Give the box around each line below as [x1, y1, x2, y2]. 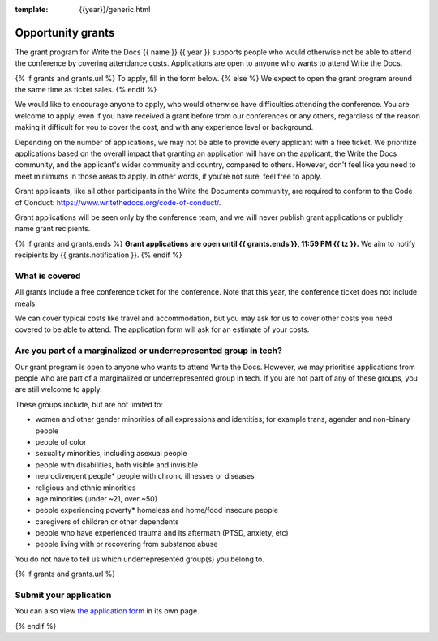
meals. [15, 299, 38, 308]
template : [15, 5, 49, 14]
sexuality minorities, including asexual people [35, 449, 187, 458]
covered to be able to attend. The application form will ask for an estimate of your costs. [15, 325, 310, 334]
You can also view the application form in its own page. [15, 606, 200, 616]
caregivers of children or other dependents [35, 516, 179, 527]
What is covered [15, 270, 81, 282]
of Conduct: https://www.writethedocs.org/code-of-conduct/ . [15, 197, 221, 207]
